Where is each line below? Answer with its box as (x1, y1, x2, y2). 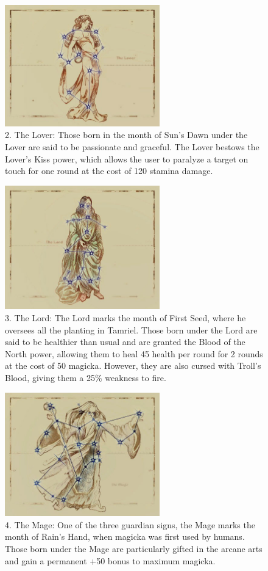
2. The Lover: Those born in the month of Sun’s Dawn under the (5, 128, 248, 141)
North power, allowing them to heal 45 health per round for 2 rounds (5, 347, 263, 360)
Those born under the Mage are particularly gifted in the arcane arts (5, 542, 263, 555)
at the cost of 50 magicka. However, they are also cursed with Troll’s (5, 359, 261, 372)
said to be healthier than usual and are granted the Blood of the (5, 335, 245, 348)
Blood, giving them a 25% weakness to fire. (5, 371, 166, 384)
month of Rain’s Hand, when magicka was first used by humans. (5, 530, 245, 543)
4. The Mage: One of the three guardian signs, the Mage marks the (5, 518, 255, 531)
